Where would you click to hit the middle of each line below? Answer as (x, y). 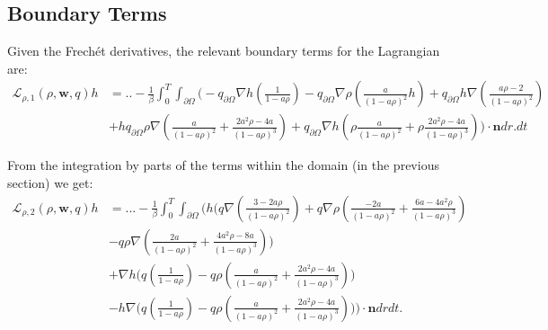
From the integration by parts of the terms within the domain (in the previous (223, 165)
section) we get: (50, 183)
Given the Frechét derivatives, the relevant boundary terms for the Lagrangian (224, 51)
